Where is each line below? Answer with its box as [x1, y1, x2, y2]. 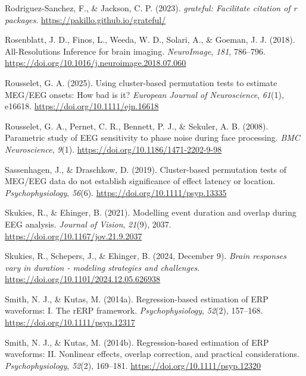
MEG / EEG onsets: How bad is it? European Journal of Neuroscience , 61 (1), [5, 88, 284, 100]
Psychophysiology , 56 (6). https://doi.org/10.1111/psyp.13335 [5, 186, 227, 198]
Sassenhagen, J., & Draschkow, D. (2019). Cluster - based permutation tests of [5, 163, 286, 175]
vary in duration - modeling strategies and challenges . [5, 261, 200, 273]
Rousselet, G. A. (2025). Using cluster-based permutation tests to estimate [5, 76, 277, 89]
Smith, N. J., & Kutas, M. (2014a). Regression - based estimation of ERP [5, 292, 268, 305]
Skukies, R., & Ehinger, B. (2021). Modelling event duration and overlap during [5, 206, 296, 219]
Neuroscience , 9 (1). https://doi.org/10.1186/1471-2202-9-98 [5, 143, 222, 155]
